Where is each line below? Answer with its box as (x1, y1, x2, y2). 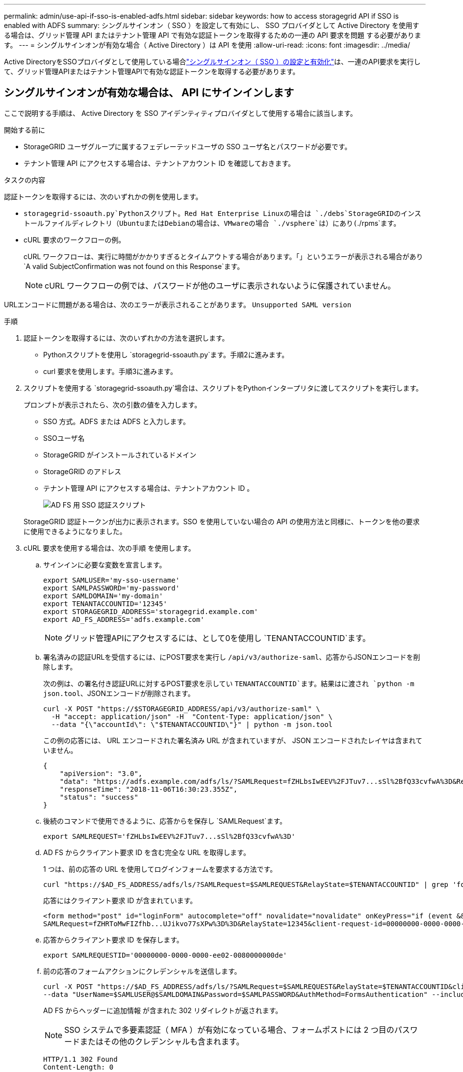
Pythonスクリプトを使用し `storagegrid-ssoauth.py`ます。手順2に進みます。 (43, 350, 289, 359)
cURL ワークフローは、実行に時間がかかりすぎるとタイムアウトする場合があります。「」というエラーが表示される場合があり (24, 252, 423, 261)
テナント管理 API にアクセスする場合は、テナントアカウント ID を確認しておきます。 (24, 159, 295, 167)
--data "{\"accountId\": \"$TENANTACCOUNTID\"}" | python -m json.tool (51, 720, 333, 728)
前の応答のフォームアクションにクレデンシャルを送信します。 (43, 966, 241, 975)
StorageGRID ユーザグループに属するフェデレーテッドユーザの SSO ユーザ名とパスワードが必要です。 (24, 142, 352, 151)
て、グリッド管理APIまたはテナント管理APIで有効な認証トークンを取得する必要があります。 (4, 67, 300, 76)
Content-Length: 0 (43, 1063, 114, 1071)
